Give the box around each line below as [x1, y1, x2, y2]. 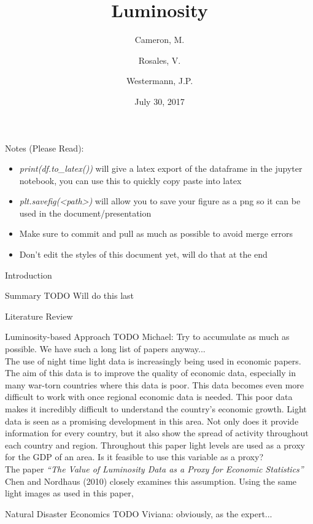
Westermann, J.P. [126, 74, 193, 87]
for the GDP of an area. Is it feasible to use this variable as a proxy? [5, 450, 264, 463]
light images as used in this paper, [5, 487, 134, 499]
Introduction [5, 268, 52, 281]
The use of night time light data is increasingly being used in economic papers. [5, 354, 301, 367]
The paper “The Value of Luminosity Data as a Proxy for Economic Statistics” [5, 462, 304, 475]
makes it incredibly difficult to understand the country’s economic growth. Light [5, 403, 307, 415]
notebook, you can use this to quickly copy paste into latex [19, 174, 242, 187]
